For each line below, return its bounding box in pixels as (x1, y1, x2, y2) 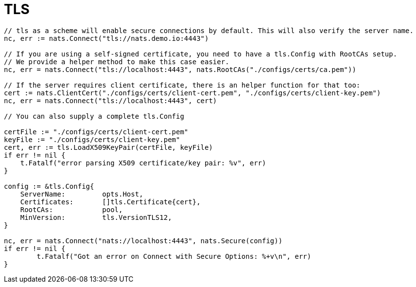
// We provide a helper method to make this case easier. (4, 57, 229, 66)
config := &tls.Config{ (4, 182, 94, 190)
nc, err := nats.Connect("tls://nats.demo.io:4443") (4, 34, 209, 42)
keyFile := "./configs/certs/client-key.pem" (4, 135, 180, 143)
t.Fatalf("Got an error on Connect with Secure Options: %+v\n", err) (36, 252, 312, 260)
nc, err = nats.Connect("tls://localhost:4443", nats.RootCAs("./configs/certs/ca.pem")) (4, 65, 356, 73)
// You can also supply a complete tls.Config (4, 112, 184, 120)
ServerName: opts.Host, (20, 190, 143, 198)
